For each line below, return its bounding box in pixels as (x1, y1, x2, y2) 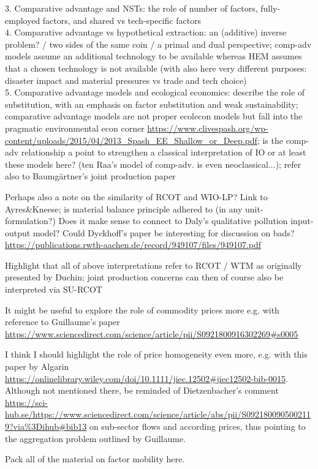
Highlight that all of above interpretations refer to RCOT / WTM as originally (5, 258, 302, 271)
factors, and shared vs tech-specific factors (42, 13, 202, 26)
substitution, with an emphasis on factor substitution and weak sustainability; (5, 97, 298, 110)
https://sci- (5, 396, 48, 408)
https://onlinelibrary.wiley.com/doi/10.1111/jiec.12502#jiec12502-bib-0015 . (5, 372, 288, 385)
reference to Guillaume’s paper (5, 315, 120, 328)
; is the (257, 133, 283, 146)
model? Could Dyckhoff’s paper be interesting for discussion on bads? (32, 226, 295, 239)
